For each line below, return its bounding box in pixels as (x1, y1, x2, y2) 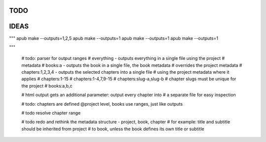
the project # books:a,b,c (21, 83, 72, 88)
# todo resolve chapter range (21, 110, 81, 116)
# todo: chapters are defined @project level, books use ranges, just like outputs (21, 101, 183, 107)
